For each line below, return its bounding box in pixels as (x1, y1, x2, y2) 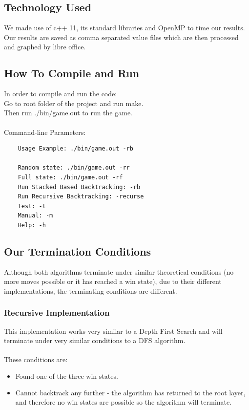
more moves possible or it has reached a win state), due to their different (4, 276, 222, 286)
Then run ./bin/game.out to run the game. (4, 108, 132, 118)
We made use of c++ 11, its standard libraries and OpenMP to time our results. (4, 22, 245, 33)
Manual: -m (18, 212, 53, 219)
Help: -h (18, 221, 46, 229)
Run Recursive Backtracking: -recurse (18, 193, 144, 200)
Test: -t (18, 202, 46, 210)
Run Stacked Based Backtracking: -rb (18, 183, 141, 191)
